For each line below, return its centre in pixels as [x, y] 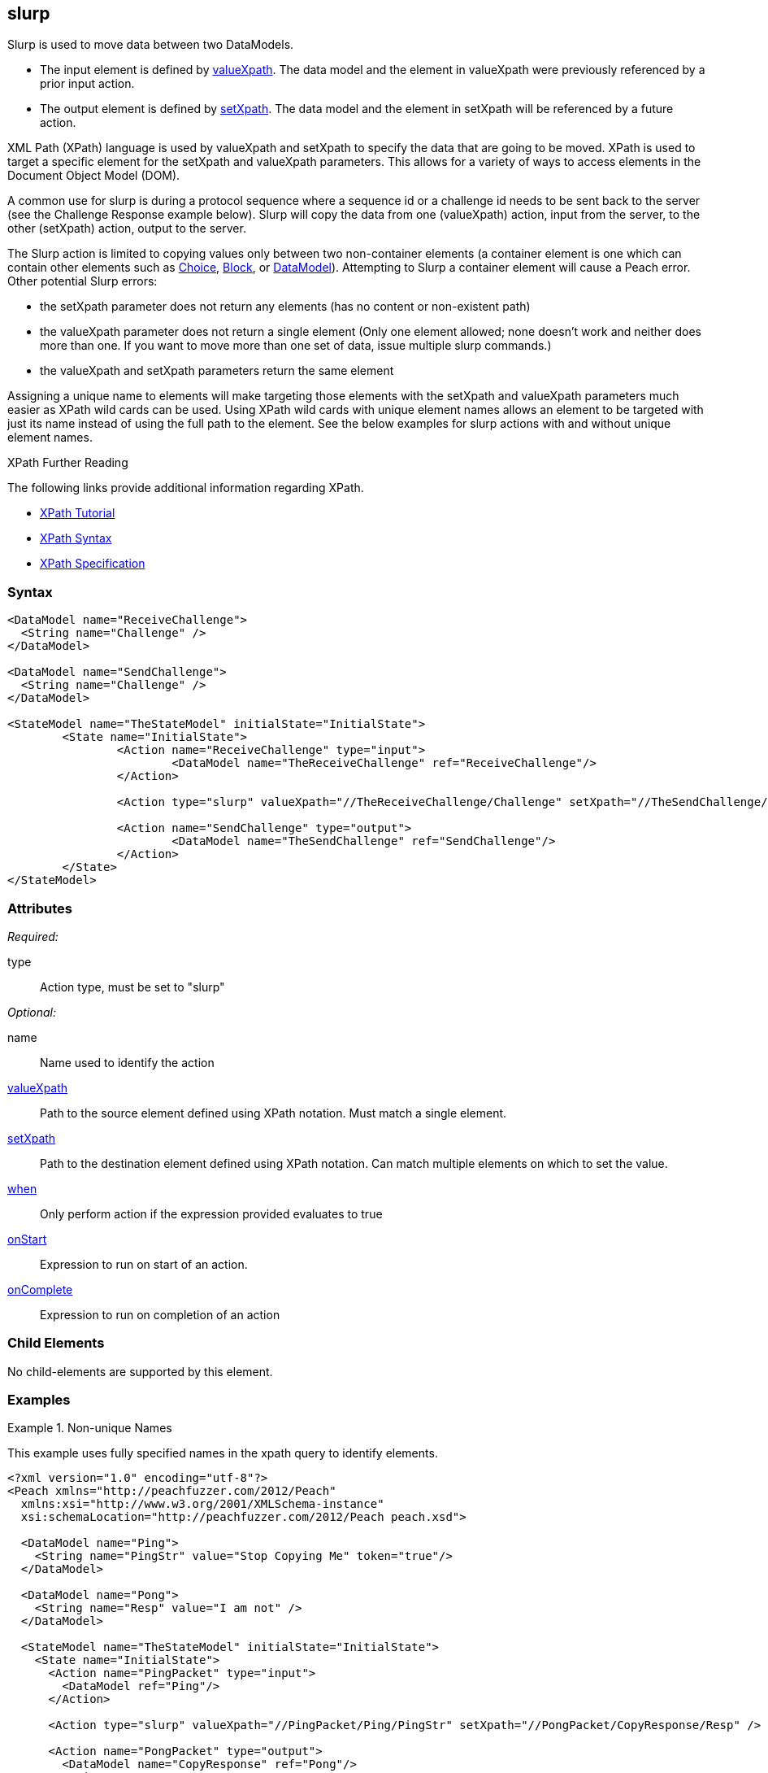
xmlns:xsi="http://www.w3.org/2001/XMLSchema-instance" [202, 1504]
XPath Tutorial [78, 513]
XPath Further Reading [68, 463]
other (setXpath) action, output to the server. [127, 229]
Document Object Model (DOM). [94, 176]
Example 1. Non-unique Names [90, 1428]
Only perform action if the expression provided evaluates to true [211, 1213]
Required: [33, 936]
